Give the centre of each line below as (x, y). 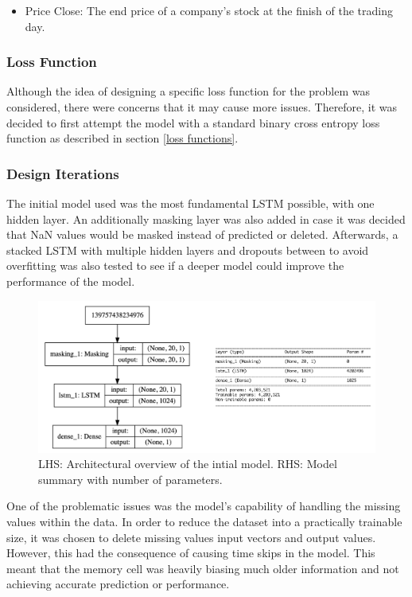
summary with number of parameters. (130, 479)
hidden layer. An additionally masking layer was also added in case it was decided (206, 219)
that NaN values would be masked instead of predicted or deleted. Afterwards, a (202, 234)
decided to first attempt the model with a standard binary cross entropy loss (193, 122)
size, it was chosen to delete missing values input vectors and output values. (191, 537)
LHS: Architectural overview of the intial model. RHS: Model (188, 464)
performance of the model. (71, 281)
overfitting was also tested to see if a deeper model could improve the (175, 265)
